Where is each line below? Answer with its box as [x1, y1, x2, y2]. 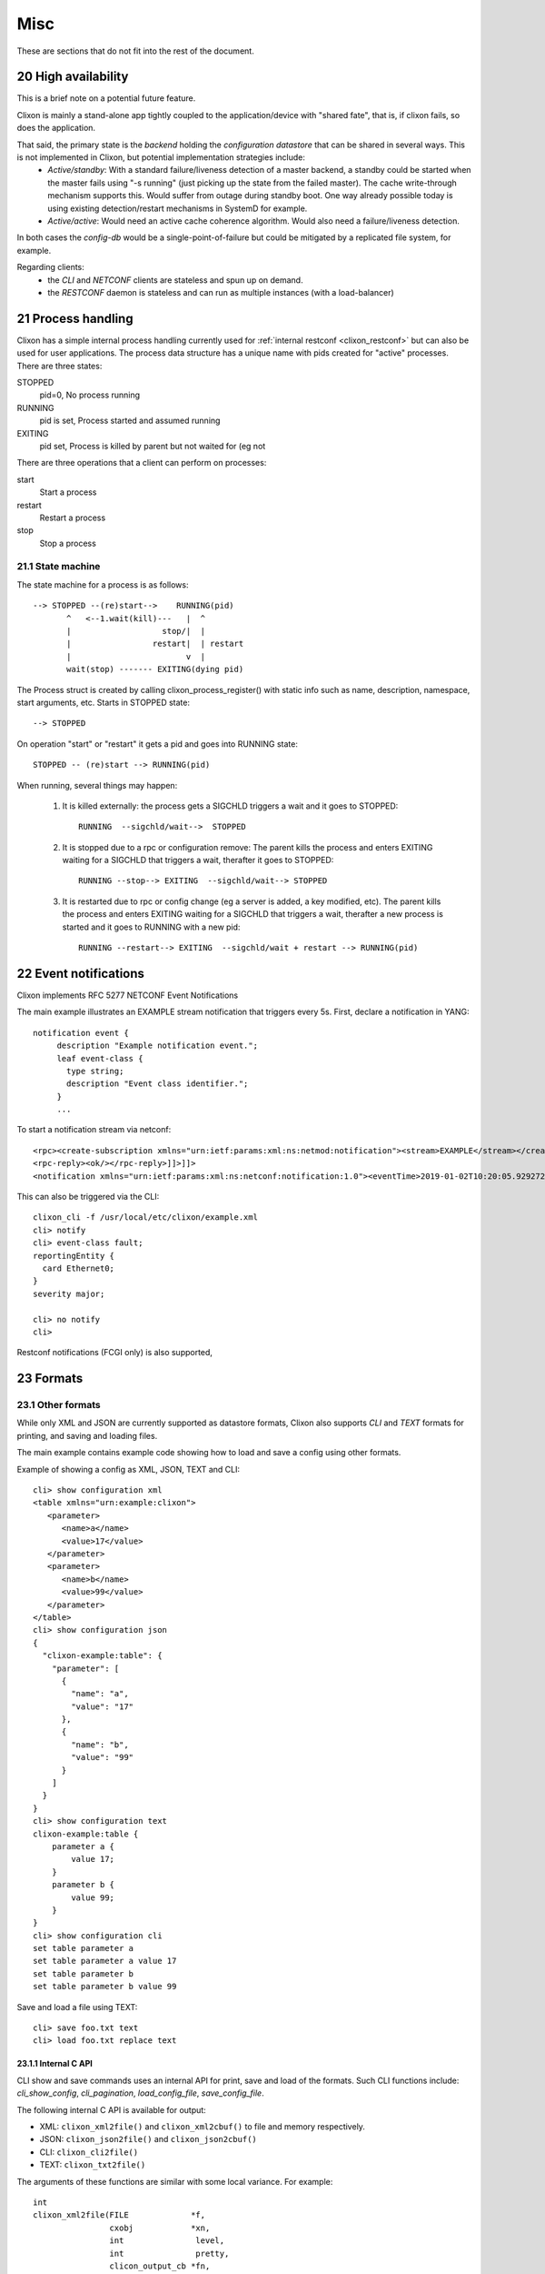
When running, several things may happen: [16, 780, 178, 790]
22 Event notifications [16, 965, 145, 981]
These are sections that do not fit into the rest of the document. [16, 45, 254, 56]
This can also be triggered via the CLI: [16, 1192, 160, 1202]
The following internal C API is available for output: [16, 2104, 206, 2115]
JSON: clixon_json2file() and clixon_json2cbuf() [39, 2134, 258, 2145]
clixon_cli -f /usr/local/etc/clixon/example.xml [33, 1212, 259, 1223]
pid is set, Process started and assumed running [39, 415, 221, 427]
